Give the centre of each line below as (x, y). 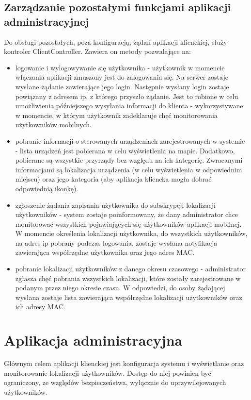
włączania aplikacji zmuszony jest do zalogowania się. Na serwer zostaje (122, 77)
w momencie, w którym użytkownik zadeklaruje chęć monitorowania (116, 115)
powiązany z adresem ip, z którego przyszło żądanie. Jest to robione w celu (127, 96)
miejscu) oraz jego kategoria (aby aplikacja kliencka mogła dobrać (113, 179)
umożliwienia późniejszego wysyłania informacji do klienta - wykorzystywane (129, 106)
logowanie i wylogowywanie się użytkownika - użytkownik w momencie (120, 67)
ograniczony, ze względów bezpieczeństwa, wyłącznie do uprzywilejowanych (115, 382)
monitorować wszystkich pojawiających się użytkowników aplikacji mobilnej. (128, 224)
